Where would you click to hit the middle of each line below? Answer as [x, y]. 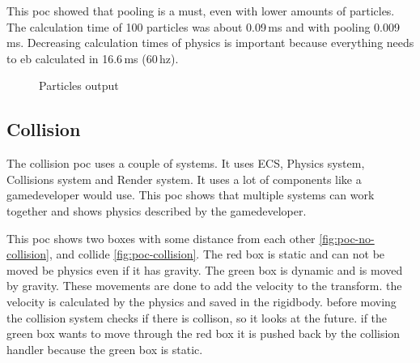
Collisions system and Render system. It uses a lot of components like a [184, 179]
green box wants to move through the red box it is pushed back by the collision [204, 333]
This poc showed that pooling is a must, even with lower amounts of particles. [201, 11]
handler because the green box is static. [105, 349]
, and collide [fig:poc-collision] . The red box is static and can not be [217, 254]
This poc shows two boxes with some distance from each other [161, 238]
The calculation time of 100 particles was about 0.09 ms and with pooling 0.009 [203, 26]
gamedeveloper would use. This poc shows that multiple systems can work [191, 195]
